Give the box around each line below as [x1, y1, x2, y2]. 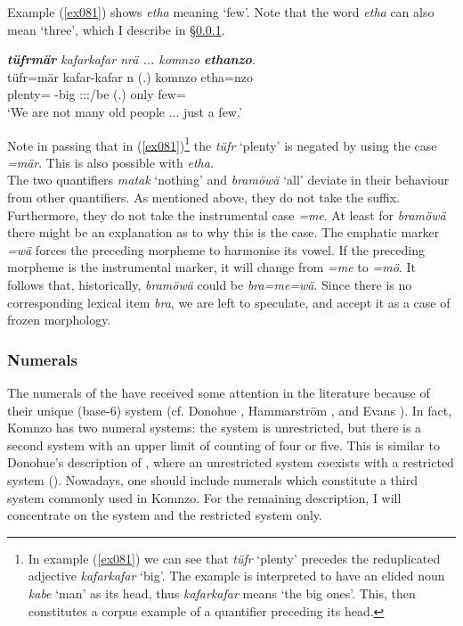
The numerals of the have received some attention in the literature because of [7, 383, 430, 401]
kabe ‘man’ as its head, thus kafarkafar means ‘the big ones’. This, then [28, 583, 416, 602]
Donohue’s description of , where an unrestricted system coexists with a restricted [7, 453, 454, 472]
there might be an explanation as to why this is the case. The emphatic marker [7, 223, 440, 242]
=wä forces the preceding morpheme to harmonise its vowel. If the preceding [7, 240, 425, 259]
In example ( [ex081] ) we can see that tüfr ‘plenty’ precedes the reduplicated [28, 548, 441, 567]
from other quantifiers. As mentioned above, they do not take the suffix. [7, 188, 400, 206]
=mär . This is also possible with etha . [7, 152, 214, 171]
